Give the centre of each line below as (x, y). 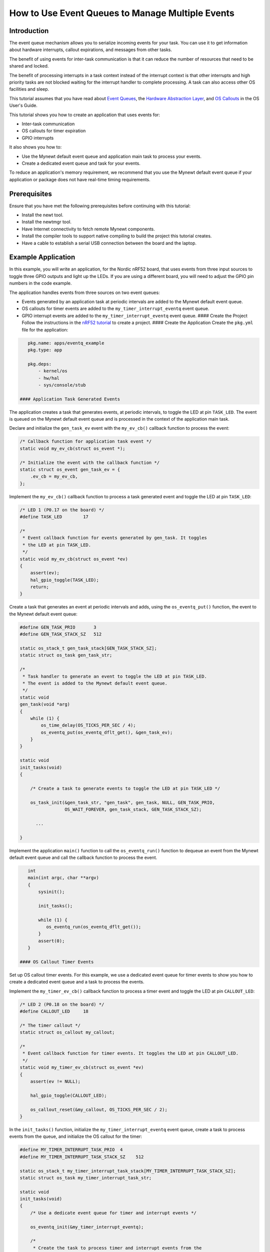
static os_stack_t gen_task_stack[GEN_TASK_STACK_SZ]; (88, 648)
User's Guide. (23, 106)
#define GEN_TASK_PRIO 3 (58, 627)
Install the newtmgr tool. (47, 222)
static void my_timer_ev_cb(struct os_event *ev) (82, 1067)
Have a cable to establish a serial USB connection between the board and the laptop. (109, 243)
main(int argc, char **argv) (63, 878)
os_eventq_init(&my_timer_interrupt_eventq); (87, 1227)
